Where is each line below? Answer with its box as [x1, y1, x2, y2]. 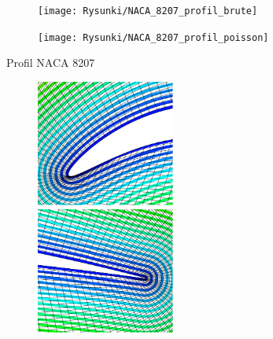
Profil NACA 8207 [6, 54, 95, 71]
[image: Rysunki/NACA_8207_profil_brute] [38, 6, 258, 17]
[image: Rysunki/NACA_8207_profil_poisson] [38, 31, 269, 43]
